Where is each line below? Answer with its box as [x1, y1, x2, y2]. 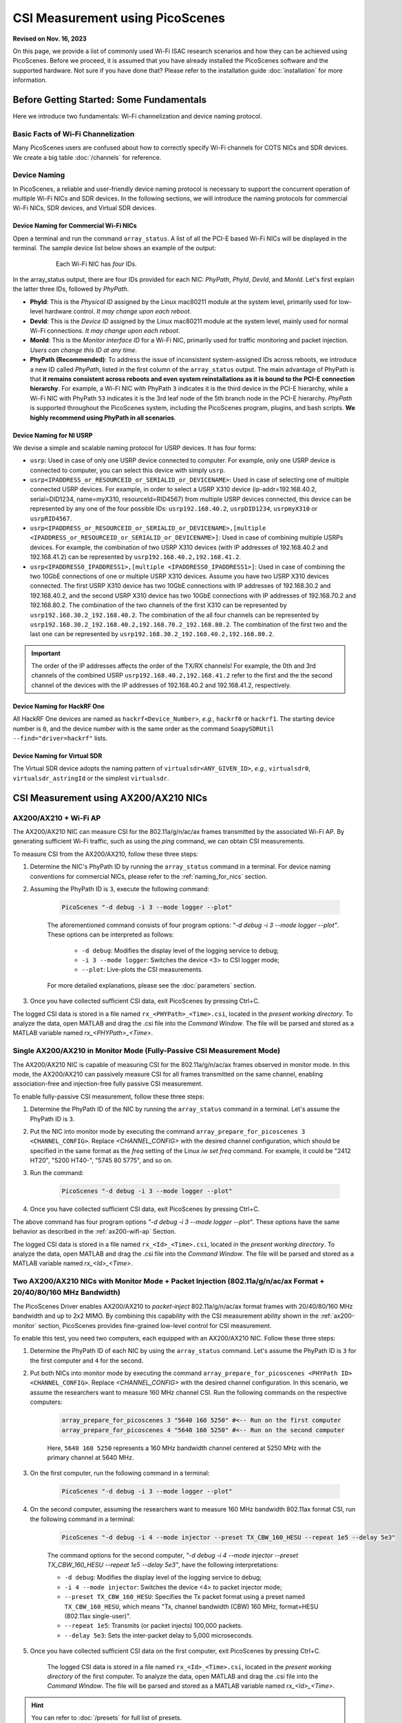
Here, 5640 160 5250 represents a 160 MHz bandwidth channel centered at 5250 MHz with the [47, 1444, 321, 1452]
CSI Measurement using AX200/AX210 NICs [12, 792, 208, 804]
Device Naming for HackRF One [12, 702, 105, 710]
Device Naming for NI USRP [12, 431, 93, 439]
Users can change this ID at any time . [30, 345, 138, 354]
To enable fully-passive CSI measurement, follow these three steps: [12, 1092, 204, 1101]
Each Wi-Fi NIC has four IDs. [56, 259, 137, 268]
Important [31, 649, 61, 657]
